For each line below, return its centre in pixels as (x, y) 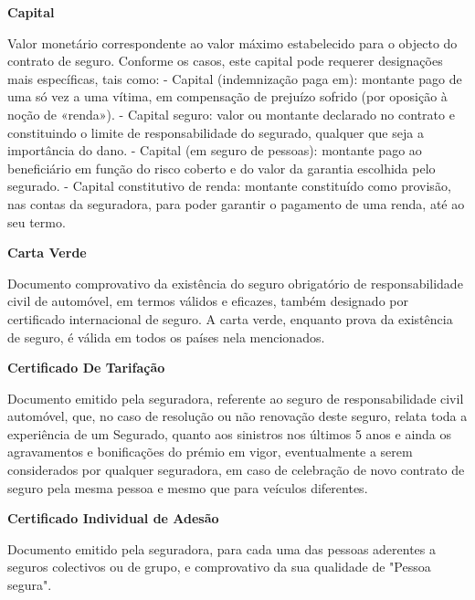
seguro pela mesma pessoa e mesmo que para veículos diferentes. (188, 487)
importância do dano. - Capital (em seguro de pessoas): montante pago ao (215, 150)
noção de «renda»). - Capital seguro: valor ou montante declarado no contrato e (231, 114)
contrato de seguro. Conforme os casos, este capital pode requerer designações (225, 61)
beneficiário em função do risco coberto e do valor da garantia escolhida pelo (222, 168)
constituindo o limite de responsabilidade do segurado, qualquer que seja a (216, 132)
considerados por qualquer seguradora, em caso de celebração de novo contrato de (236, 470)
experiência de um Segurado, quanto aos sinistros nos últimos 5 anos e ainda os (230, 433)
